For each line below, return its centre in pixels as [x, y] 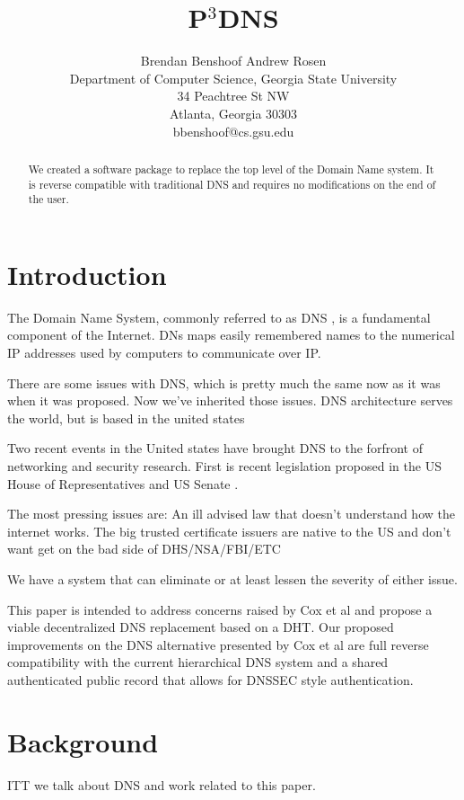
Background [83, 741]
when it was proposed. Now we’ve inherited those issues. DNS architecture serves [230, 400]
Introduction [87, 274]
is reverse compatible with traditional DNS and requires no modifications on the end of [232, 184]
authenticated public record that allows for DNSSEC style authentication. [210, 679]
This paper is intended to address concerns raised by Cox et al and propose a [220, 609]
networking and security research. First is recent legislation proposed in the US [224, 465]
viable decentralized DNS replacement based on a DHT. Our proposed [201, 627]
